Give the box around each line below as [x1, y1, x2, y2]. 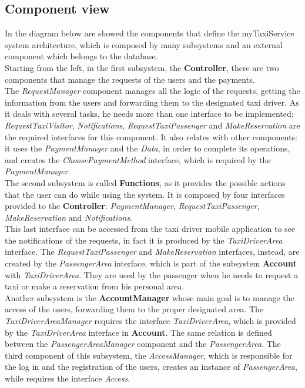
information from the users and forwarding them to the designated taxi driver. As [5, 96, 299, 108]
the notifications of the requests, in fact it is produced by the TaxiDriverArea [5, 234, 283, 246]
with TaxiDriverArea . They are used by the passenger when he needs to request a [5, 268, 299, 281]
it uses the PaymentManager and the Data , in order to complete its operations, [5, 142, 290, 154]
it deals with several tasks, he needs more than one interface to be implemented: [5, 107, 294, 120]
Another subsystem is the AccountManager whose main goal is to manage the [5, 291, 294, 303]
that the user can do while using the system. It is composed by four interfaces [5, 188, 285, 200]
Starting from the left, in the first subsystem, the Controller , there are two [5, 61, 279, 73]
